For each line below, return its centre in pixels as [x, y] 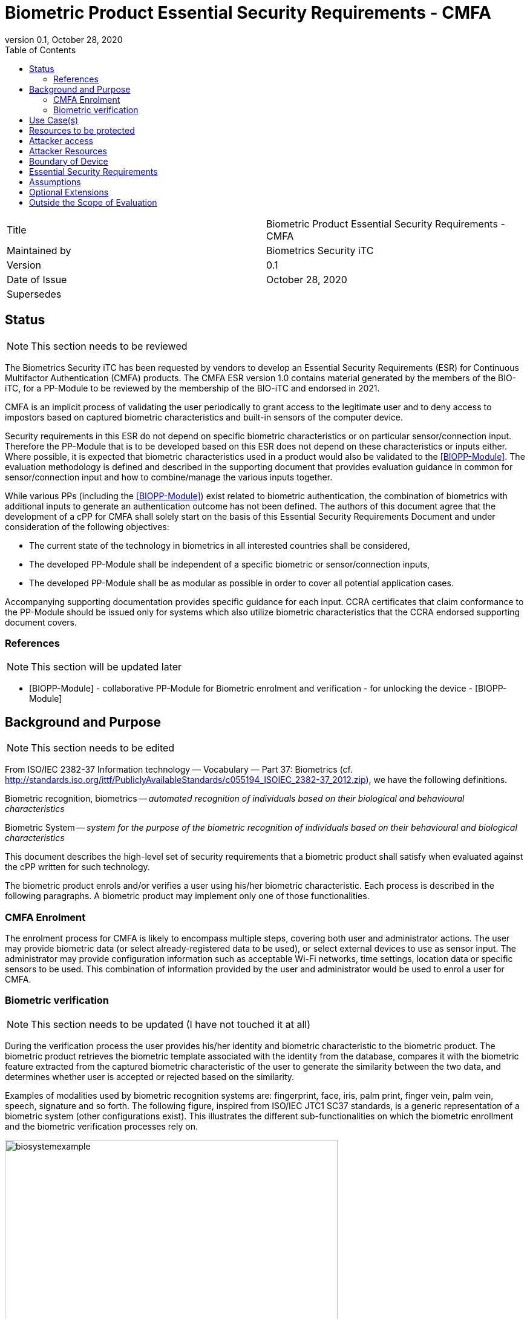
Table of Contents [41, 50]
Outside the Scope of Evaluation [93, 202]
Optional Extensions [69, 192]
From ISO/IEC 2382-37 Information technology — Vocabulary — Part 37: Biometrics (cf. [179, 770]
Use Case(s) [54, 120]
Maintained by [39, 250]
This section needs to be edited [103, 748]
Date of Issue [37, 279]
